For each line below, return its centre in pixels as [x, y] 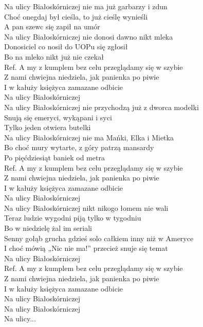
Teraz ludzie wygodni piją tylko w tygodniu [73, 218]
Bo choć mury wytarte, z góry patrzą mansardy [79, 147]
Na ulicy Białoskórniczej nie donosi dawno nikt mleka [89, 36]
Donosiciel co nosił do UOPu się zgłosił [66, 47]
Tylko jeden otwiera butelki [48, 127]
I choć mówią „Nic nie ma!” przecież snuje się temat [86, 248]
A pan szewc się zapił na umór [52, 26]
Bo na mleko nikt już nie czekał [54, 56]
